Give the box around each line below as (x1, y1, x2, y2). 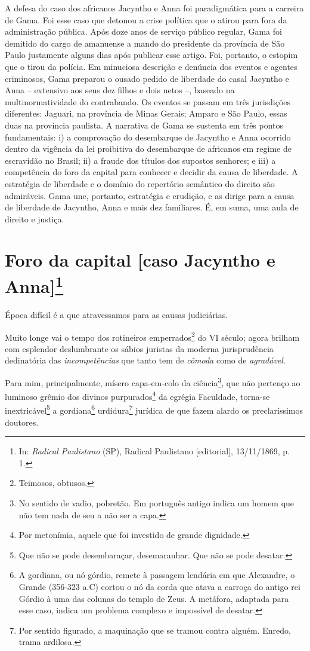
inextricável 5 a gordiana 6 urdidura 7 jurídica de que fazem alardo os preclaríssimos (5, 402, 303, 417)
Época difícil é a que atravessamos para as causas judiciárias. (5, 308, 228, 320)
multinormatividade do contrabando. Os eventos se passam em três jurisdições (5, 95, 291, 108)
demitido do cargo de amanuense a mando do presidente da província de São (5, 36, 285, 49)
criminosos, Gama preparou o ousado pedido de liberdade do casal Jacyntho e (5, 72, 289, 84)
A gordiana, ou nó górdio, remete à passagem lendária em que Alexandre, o (18, 569, 295, 581)
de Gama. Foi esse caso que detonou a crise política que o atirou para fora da (5, 13, 287, 26)
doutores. (5, 415, 39, 428)
